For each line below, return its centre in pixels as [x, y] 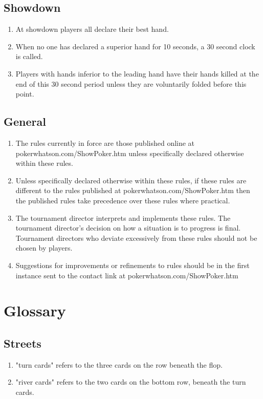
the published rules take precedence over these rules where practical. [123, 200]
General [25, 121]
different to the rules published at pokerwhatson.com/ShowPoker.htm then [133, 190]
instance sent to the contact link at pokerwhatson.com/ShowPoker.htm [127, 275]
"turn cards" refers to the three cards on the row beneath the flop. [119, 364]
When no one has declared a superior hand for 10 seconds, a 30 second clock [135, 46]
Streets [23, 343]
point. [25, 94]
